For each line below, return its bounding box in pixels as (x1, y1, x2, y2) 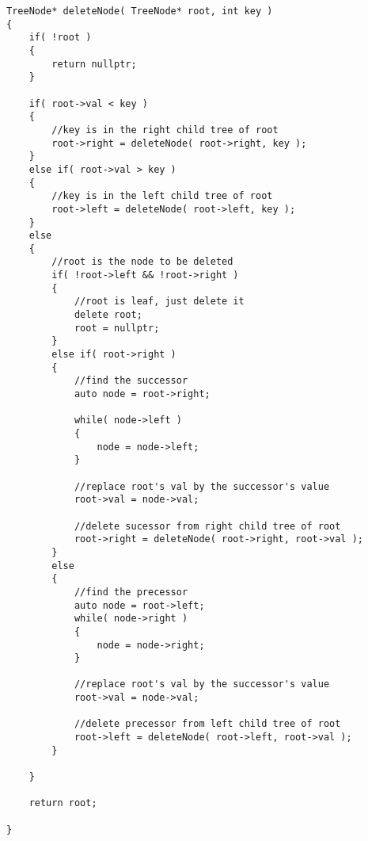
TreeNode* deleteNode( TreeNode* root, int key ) (6, 6, 273, 17)
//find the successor (74, 375, 188, 387)
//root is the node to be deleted (51, 256, 233, 268)
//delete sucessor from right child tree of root (74, 520, 341, 532)
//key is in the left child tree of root (51, 190, 273, 202)
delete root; (74, 309, 142, 321)
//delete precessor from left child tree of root (74, 718, 341, 730)
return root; (28, 797, 97, 809)
